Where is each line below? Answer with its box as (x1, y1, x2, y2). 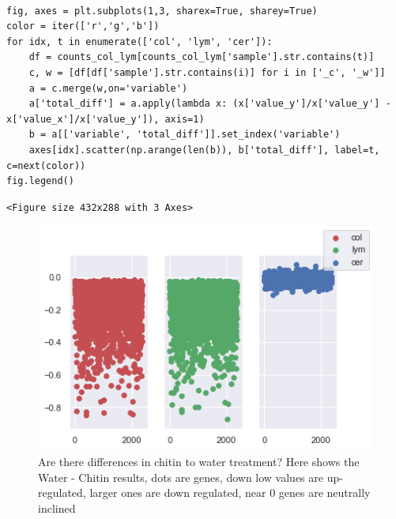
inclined (38, 499, 76, 516)
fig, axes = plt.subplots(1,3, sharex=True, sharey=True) (6, 5, 318, 17)
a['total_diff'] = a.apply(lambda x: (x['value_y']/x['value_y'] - (28, 98, 391, 110)
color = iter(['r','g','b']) (6, 21, 160, 32)
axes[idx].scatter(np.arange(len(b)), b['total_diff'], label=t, (28, 144, 380, 156)
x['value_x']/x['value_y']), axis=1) (6, 113, 205, 125)
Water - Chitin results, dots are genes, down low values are (38, 468, 324, 485)
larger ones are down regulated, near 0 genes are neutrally (89, 484, 371, 501)
